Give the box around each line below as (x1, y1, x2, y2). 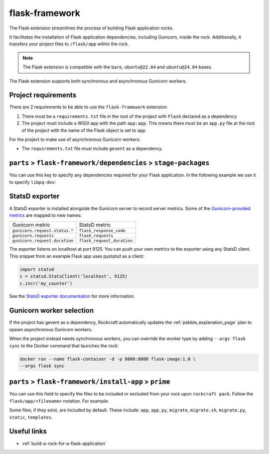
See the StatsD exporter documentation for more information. (9, 293, 135, 299)
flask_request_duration (79, 238, 133, 243)
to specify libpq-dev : (9, 179, 56, 185)
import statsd (19, 266, 54, 272)
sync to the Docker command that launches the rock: (9, 343, 119, 349)
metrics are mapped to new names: (9, 212, 82, 218)
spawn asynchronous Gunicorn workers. (9, 326, 93, 332)
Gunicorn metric (12, 221, 51, 228)
